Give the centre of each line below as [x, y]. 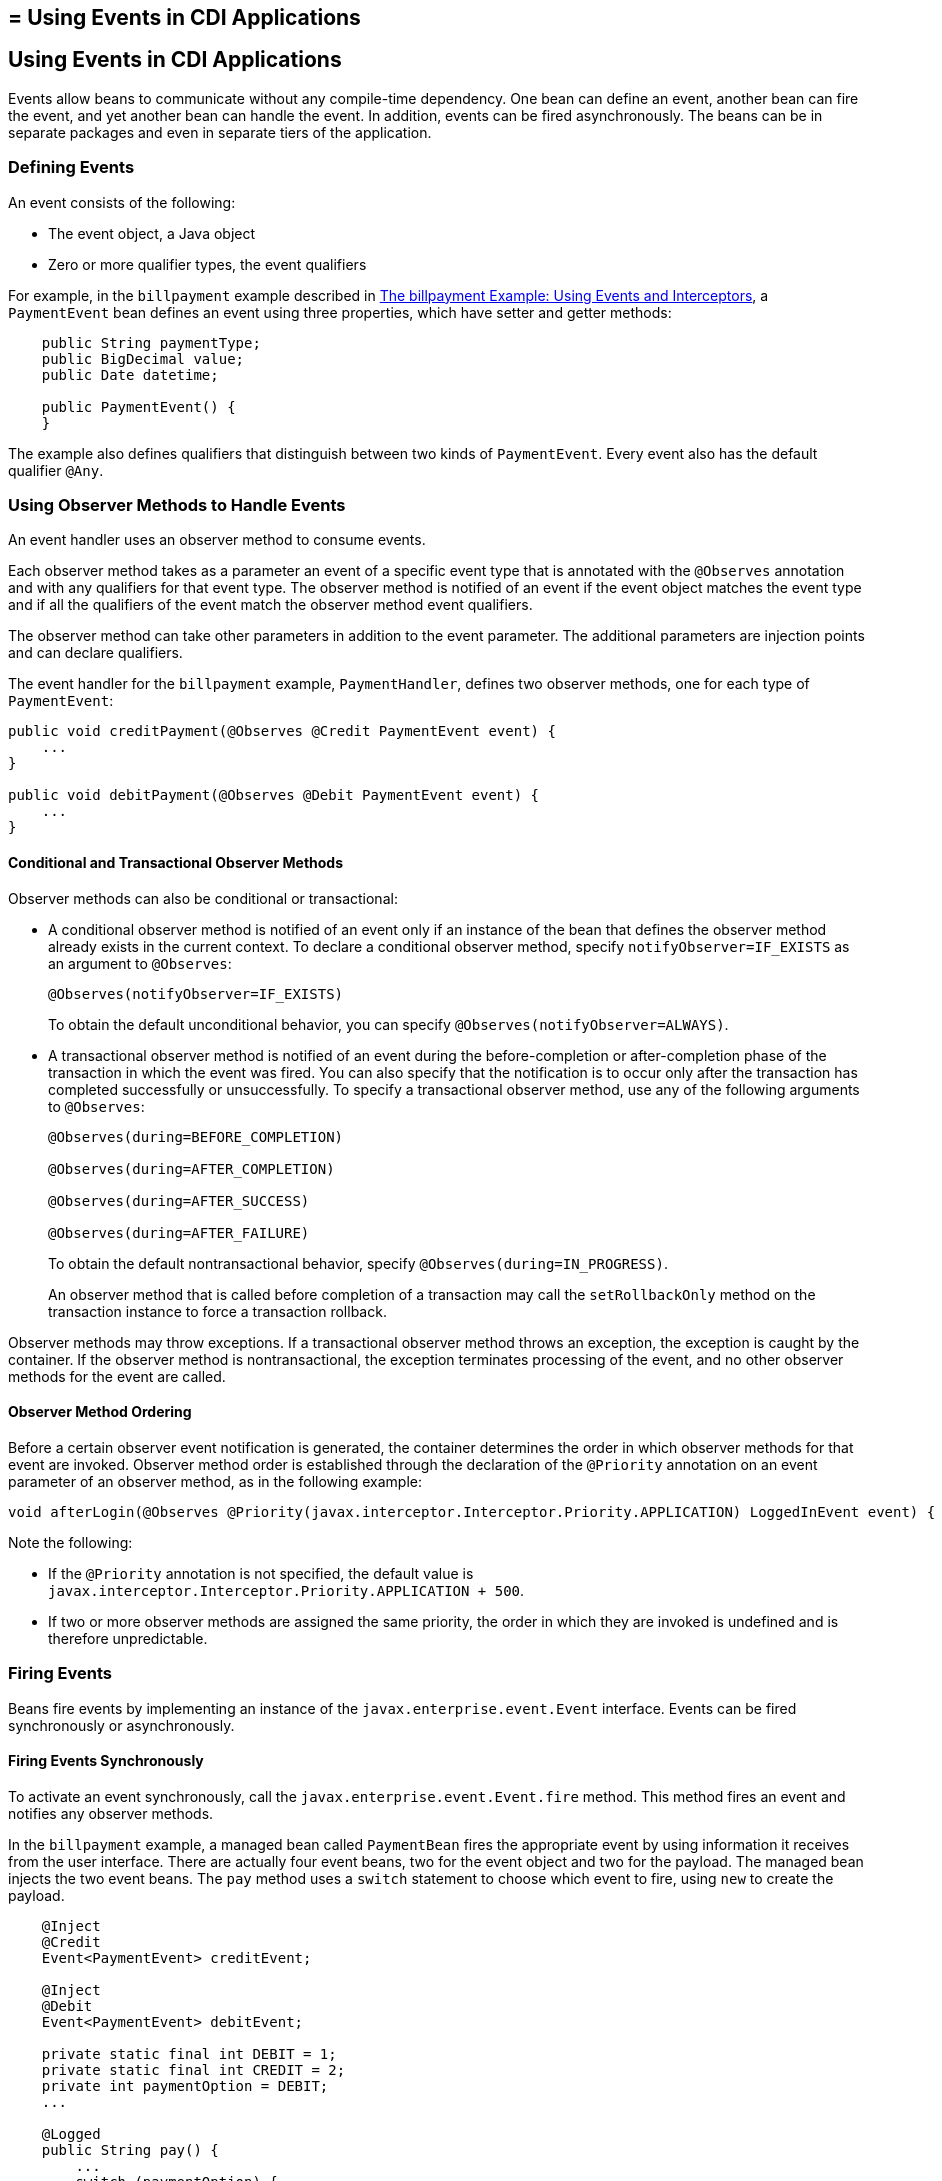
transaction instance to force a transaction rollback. [217, 1311]
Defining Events [71, 167]
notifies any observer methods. [111, 1813]
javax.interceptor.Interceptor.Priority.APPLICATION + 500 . [286, 1590]
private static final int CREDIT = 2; [193, 2069]
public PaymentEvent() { [138, 406]
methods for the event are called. [117, 1376]
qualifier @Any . [56, 470]
